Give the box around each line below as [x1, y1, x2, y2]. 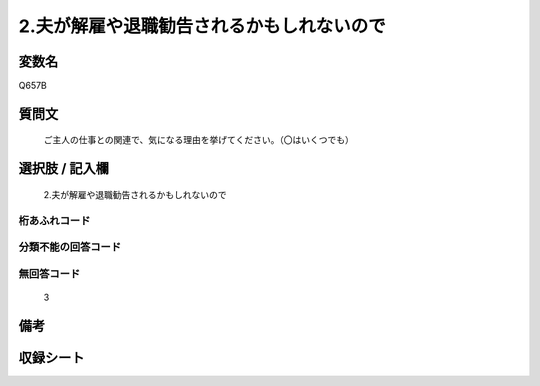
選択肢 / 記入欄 [18, 160, 110, 177]
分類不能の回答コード [18, 240, 122, 254]
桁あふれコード [18, 213, 91, 227]
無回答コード [18, 266, 81, 280]
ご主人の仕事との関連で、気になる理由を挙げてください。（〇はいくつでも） [43, 134, 354, 146]
